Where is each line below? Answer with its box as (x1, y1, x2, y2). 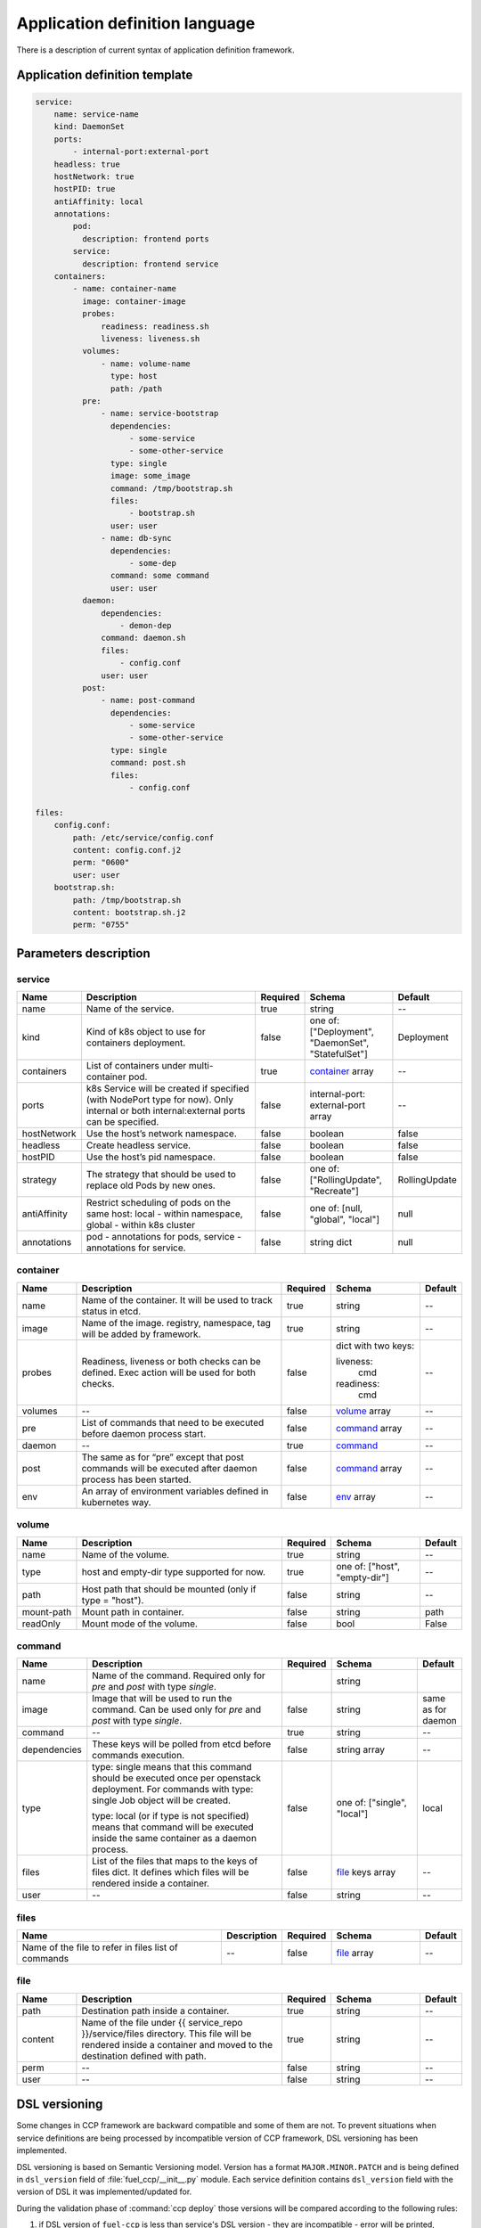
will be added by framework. (81, 1328, 201, 1340)
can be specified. (86, 1116, 159, 1128)
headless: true (53, 159, 120, 169)
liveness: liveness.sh (101, 333, 200, 343)
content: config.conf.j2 (72, 845, 182, 855)
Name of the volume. (81, 1548, 169, 1560)
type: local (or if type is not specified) (92, 1810, 249, 1823)
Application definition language (16, 13, 256, 33)
